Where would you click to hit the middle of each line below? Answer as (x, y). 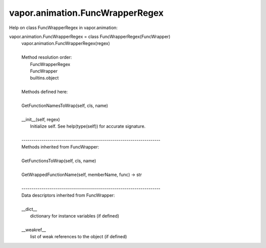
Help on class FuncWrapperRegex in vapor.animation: (63, 28)
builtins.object (45, 78)
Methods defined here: (45, 92)
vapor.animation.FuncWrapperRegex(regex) (66, 43)
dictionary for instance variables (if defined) (75, 216)
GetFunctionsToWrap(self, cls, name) (59, 161)
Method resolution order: (47, 57)
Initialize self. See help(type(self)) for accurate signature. (88, 126)
